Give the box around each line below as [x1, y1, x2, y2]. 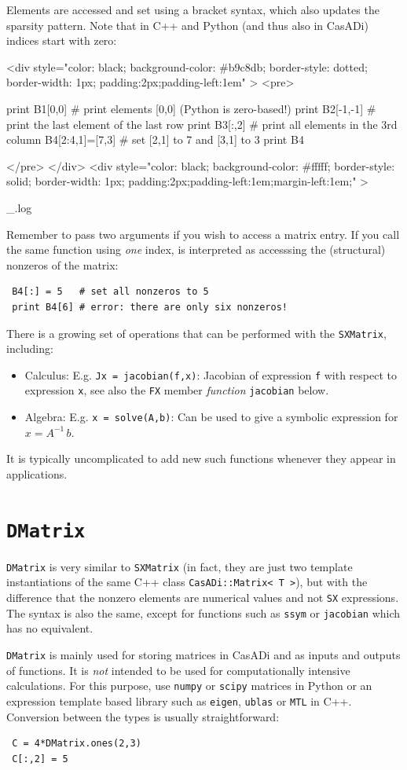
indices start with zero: [6, 32, 117, 49]
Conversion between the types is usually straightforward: [6, 708, 280, 724]
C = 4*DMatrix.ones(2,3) [12, 738, 141, 750]
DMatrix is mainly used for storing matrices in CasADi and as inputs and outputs [6, 646, 401, 662]
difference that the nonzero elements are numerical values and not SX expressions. [6, 589, 399, 606]
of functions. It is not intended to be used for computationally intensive [6, 662, 350, 678]
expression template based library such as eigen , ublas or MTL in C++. [6, 692, 352, 709]
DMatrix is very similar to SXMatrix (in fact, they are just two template [6, 558, 353, 574]
